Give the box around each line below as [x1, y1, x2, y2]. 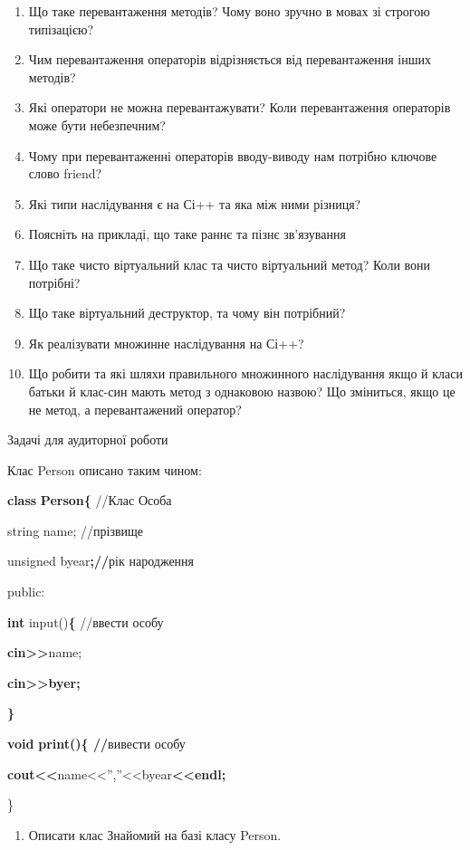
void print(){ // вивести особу [7, 734, 186, 753]
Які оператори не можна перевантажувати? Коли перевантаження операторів [28, 98, 451, 117]
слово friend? [28, 164, 102, 183]
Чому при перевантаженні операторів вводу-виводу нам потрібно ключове [28, 146, 437, 165]
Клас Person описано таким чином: [7, 460, 202, 479]
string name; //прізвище [7, 521, 144, 540]
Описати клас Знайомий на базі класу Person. [28, 825, 282, 844]
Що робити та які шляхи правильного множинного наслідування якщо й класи [28, 364, 463, 383]
